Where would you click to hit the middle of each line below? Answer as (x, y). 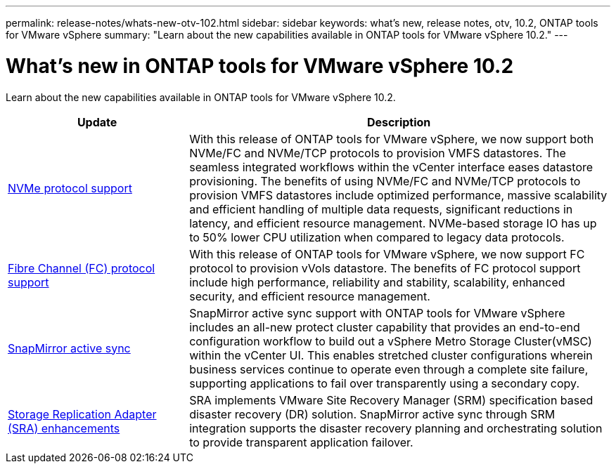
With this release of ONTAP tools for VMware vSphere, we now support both (392, 139)
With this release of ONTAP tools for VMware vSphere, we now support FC (387, 254)
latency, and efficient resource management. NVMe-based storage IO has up (393, 223)
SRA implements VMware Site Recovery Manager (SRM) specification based (391, 400)
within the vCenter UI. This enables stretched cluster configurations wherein (391, 355)
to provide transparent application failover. (301, 442)
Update (97, 122)
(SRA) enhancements (64, 428)
